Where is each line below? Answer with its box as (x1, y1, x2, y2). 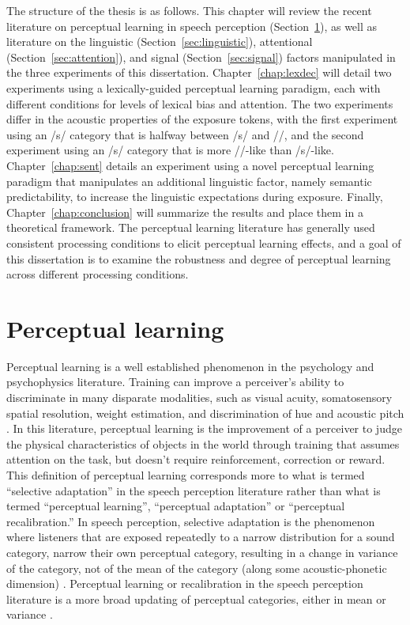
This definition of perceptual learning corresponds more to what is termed (6, 466, 365, 483)
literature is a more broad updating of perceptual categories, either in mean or (6, 590, 386, 607)
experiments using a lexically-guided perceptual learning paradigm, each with (6, 79, 381, 96)
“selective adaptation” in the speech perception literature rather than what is (6, 482, 381, 498)
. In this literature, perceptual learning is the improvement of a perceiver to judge (6, 420, 402, 437)
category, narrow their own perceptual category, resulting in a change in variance (6, 544, 398, 560)
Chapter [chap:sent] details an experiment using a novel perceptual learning (6, 157, 374, 173)
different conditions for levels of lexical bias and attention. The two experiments (6, 95, 393, 112)
